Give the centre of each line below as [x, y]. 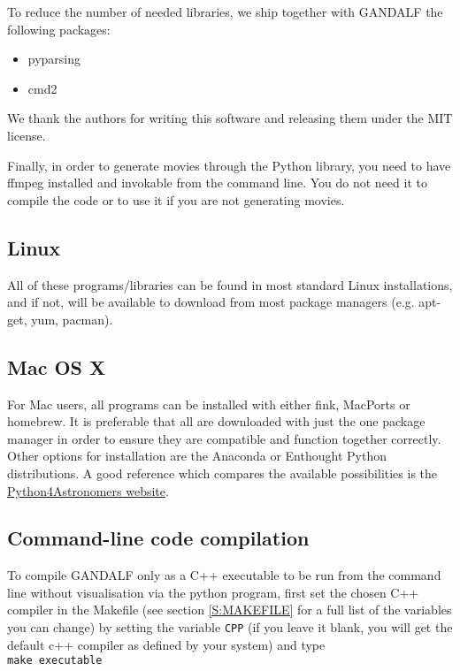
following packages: [59, 29]
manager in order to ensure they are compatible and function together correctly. [224, 438]
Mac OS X [57, 366]
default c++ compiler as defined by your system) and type [166, 644]
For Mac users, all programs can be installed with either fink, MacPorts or [209, 404]
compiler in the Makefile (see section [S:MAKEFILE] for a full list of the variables [230, 610]
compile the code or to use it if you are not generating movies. [176, 199]
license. [27, 135]
